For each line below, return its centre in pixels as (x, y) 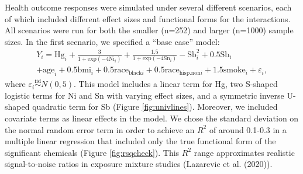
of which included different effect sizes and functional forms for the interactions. (148, 18)
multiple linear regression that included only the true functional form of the (140, 141)
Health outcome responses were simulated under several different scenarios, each (148, 7)
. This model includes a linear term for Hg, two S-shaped (176, 84)
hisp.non (190, 73)
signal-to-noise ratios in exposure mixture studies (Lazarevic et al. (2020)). (139, 164)
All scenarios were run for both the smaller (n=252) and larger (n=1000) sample (149, 30)
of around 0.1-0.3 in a (248, 129)
